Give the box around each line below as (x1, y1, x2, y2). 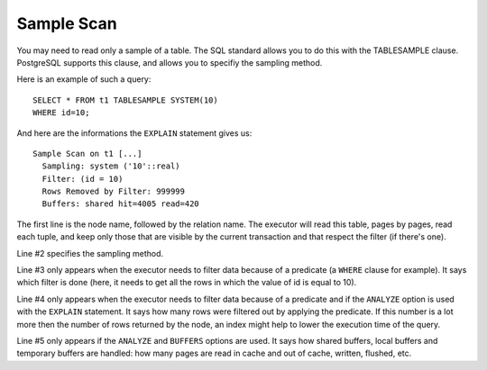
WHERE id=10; (32, 108, 90, 118)
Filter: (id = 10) (41, 174, 124, 184)
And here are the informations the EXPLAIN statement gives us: (16, 127, 253, 139)
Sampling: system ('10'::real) (41, 161, 180, 171)
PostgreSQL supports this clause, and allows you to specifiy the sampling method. (16, 57, 323, 68)
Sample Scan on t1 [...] (32, 149, 142, 158)
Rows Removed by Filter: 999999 (41, 186, 185, 197)
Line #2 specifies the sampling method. (16, 248, 164, 258)
